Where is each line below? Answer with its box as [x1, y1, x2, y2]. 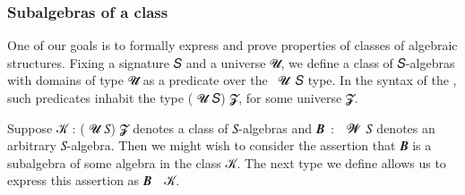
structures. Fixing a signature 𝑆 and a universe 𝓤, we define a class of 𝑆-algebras [7, 53, 455, 72]
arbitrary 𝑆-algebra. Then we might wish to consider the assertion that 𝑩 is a [7, 136, 432, 155]
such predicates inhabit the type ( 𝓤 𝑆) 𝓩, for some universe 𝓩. [7, 89, 358, 106]
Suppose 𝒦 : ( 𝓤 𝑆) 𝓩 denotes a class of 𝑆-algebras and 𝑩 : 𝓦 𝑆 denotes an [7, 118, 435, 137]
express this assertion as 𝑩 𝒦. [7, 171, 180, 190]
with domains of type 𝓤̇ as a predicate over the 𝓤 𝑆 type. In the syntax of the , [7, 71, 457, 89]
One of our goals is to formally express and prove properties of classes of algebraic [7, 36, 458, 55]
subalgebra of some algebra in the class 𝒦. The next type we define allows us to [7, 153, 446, 172]
